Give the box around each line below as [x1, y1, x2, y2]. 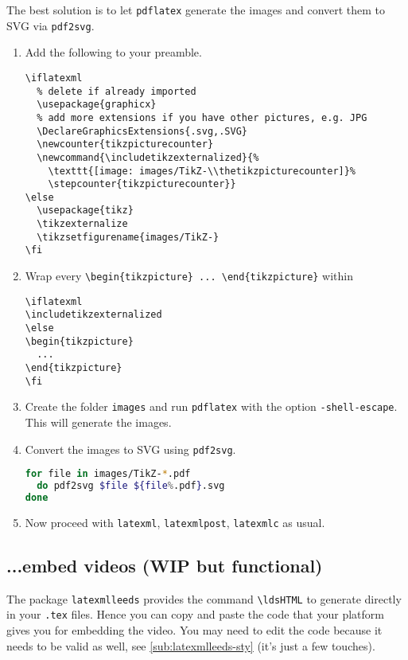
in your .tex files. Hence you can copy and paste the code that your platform [6, 606, 384, 623]
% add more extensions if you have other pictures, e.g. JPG [37, 111, 367, 123]
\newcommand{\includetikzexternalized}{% [37, 151, 259, 163]
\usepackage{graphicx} [37, 99, 157, 111]
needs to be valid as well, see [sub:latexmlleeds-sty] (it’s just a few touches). [6, 637, 375, 654]
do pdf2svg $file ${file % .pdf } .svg [37, 480, 225, 492]
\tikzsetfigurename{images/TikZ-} [37, 231, 220, 243]
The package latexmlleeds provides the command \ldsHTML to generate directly [6, 590, 402, 607]
